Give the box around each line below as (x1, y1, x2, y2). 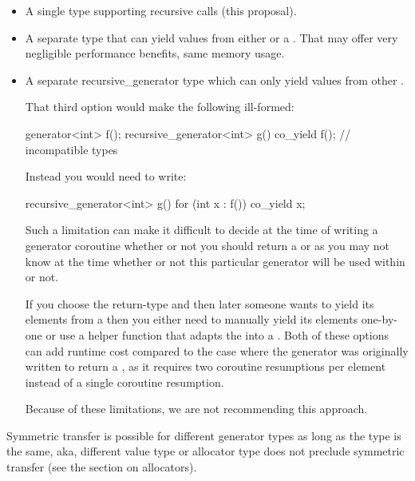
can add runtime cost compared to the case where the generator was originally (25, 342, 409, 359)
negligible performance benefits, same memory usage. (25, 45, 285, 62)
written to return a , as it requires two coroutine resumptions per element (25, 358, 386, 375)
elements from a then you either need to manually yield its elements (25, 311, 358, 328)
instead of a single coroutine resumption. (25, 373, 224, 390)
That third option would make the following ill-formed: (25, 98, 294, 115)
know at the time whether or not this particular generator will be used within (25, 252, 405, 269)
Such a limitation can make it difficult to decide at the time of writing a (25, 221, 378, 238)
